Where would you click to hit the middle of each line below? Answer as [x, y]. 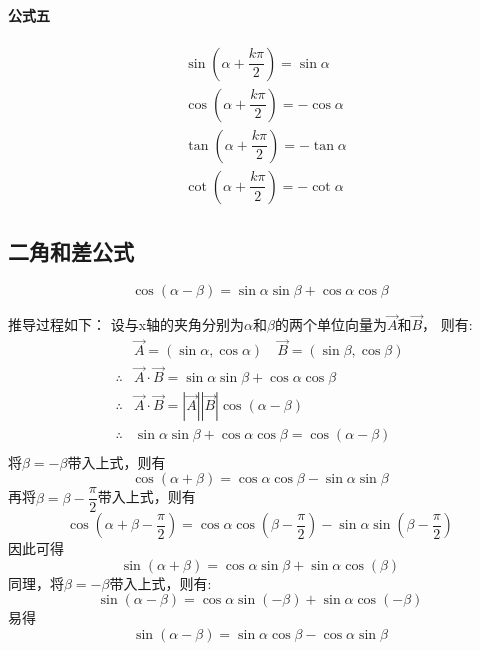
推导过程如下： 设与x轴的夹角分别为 [126, 324]
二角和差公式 [71, 251]
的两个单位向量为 [330, 324]
